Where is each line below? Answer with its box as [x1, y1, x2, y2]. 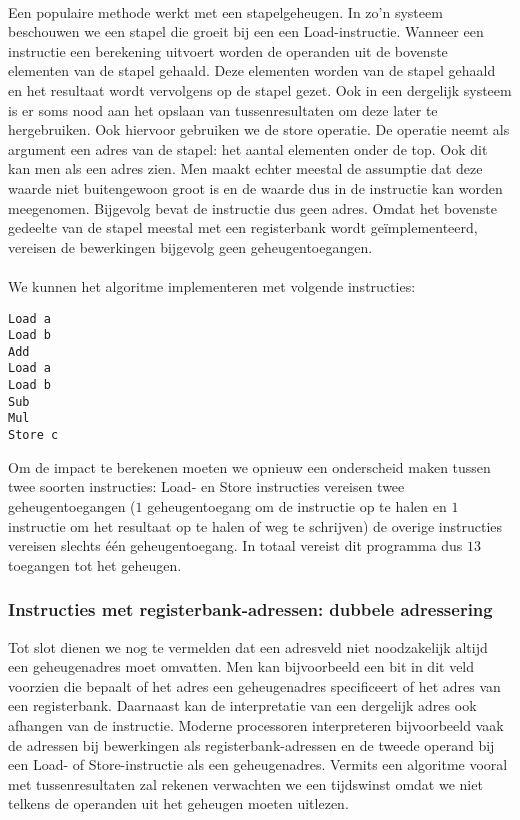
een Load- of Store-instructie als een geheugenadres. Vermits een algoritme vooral [8, 754, 508, 775]
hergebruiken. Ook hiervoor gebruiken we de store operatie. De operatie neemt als [8, 119, 510, 140]
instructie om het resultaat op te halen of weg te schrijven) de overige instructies [8, 515, 503, 536]
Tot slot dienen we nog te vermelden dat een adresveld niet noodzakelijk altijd [8, 636, 488, 657]
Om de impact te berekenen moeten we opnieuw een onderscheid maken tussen [8, 456, 491, 477]
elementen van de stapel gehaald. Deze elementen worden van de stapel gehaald [8, 60, 496, 81]
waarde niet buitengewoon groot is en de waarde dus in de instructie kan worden [8, 177, 503, 198]
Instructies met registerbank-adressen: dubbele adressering [8, 597, 493, 622]
